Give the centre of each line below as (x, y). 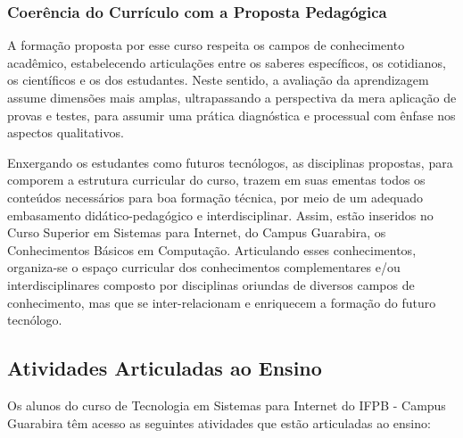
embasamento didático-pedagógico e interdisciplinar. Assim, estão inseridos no (220, 215)
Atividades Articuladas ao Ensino (165, 368)
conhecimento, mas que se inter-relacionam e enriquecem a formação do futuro (222, 302)
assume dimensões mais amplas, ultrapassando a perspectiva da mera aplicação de (232, 97)
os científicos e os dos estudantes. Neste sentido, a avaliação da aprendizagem (218, 80)
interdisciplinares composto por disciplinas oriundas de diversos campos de (211, 284)
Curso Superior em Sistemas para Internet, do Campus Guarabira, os (197, 232)
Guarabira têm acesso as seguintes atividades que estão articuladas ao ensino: (219, 422)
